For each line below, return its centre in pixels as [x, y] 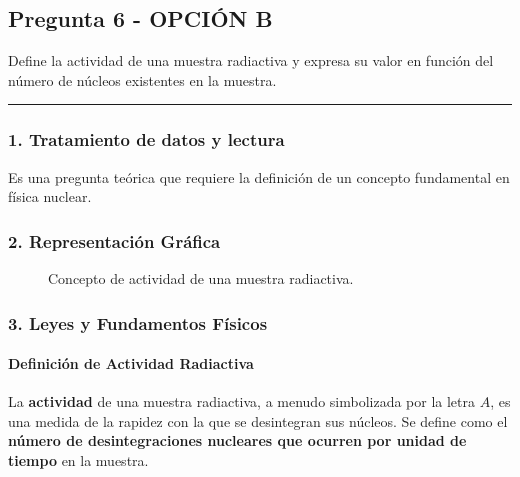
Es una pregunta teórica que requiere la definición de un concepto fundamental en [259, 176]
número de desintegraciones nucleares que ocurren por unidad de [237, 440]
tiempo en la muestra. [78, 460]
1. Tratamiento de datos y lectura [146, 139]
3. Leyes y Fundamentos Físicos [138, 322]
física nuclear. [50, 196]
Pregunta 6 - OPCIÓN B [140, 18]
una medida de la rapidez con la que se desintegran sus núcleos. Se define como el [258, 420]
